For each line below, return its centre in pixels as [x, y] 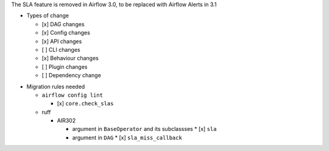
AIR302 [66, 121]
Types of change [48, 16]
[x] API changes [62, 41]
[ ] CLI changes [61, 49]
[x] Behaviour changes [70, 58]
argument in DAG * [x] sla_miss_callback [127, 138]
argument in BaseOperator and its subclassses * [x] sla [144, 129]
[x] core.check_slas [85, 104]
